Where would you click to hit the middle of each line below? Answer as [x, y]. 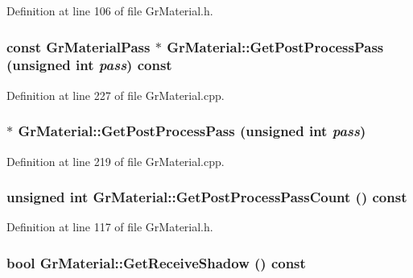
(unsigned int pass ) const [89, 65]
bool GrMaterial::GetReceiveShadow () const [156, 262]
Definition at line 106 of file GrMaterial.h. [110, 10]
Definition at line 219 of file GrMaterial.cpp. [116, 161]
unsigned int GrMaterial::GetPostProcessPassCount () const [207, 197]
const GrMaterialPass [78, 46]
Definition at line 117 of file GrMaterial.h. [110, 227]
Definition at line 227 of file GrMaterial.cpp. [116, 95]
